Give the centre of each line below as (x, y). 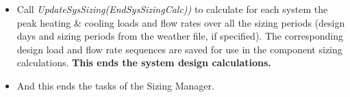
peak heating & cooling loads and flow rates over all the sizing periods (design (181, 22)
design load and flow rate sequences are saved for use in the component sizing (179, 49)
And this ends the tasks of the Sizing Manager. (115, 85)
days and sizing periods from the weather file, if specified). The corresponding (180, 36)
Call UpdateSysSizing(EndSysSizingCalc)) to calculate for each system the (172, 9)
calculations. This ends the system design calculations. (144, 63)
